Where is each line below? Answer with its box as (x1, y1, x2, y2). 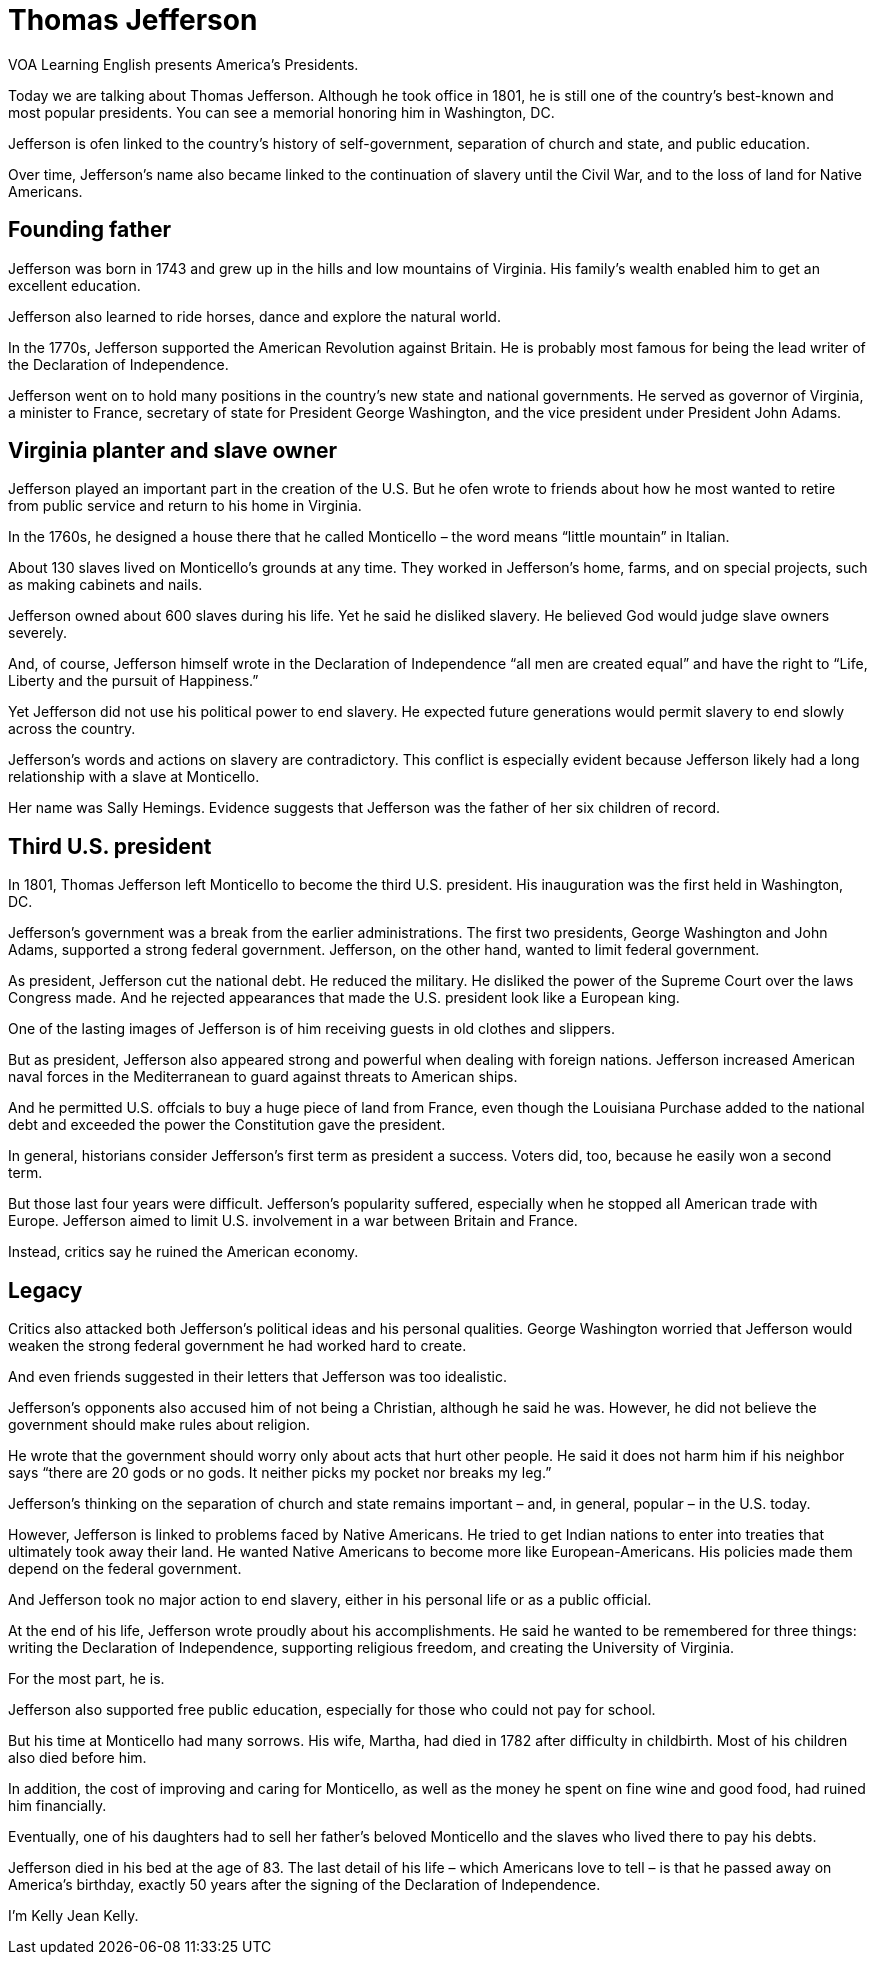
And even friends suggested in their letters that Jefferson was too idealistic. (8, 1368, 508, 1386)
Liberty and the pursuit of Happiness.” (8, 672, 259, 690)
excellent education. (8, 276, 141, 294)
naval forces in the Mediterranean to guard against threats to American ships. (8, 1068, 518, 1086)
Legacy (8, 1277, 83, 1303)
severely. (8, 624, 67, 642)
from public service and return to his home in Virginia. (8, 497, 362, 515)
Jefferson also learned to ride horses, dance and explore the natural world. (8, 307, 501, 325)
